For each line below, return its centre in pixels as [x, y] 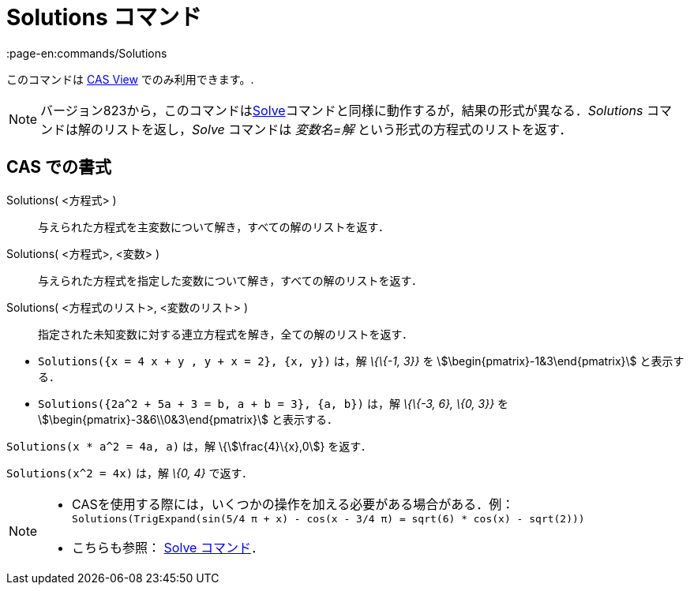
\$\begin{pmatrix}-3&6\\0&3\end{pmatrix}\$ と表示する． [188, 419]
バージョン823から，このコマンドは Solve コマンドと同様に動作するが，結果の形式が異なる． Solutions [342, 110]
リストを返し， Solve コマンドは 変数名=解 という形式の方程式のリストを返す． [338, 129]
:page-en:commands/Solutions [87, 53]
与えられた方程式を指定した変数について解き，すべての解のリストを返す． [231, 280]
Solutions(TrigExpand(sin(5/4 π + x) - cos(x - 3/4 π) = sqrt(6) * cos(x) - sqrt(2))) [328, 518]
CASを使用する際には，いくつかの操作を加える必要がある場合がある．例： [293, 504]
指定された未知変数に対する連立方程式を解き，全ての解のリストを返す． [226, 334]
